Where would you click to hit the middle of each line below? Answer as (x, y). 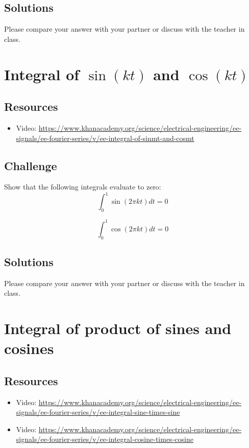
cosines (29, 348)
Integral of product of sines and (118, 328)
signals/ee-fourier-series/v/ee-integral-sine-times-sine (98, 412)
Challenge (31, 165)
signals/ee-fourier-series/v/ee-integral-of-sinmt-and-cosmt (105, 138)
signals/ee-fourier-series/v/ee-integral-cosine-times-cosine (105, 439)
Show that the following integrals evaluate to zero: (83, 187)
